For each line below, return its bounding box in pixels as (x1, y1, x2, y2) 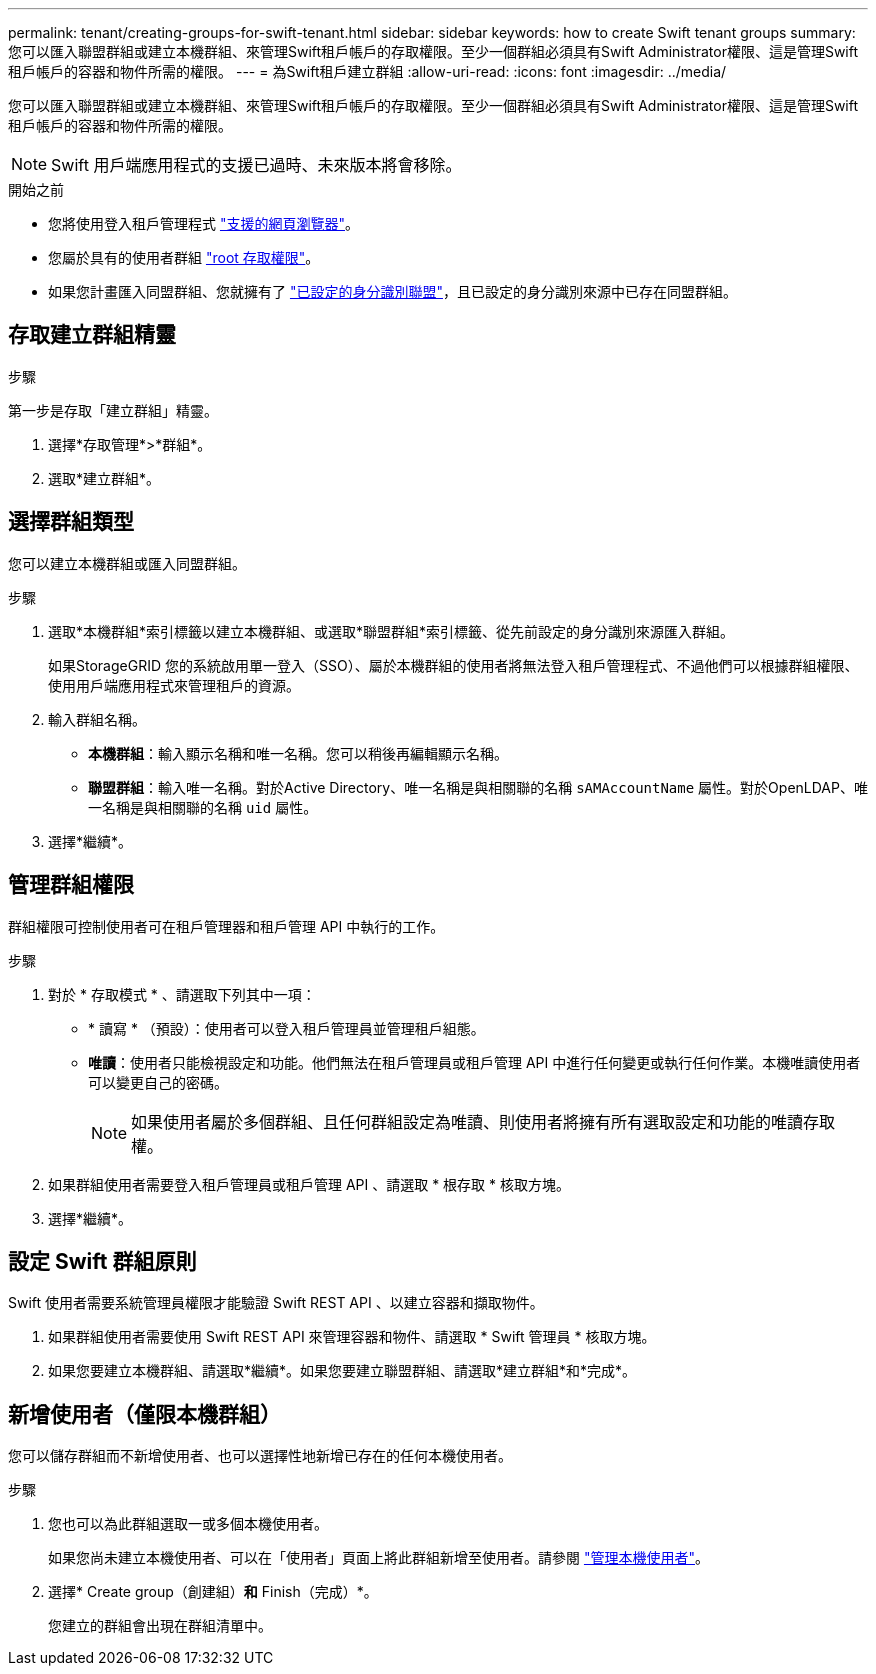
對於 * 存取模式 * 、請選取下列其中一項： (48, 985, 316, 1003)
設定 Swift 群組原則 (8, 1248, 197, 1274)
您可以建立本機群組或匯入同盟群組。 (8, 554, 246, 572)
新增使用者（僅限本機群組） (8, 1401, 281, 1427)
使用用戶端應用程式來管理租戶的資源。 (48, 676, 300, 694)
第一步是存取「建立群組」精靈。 (8, 401, 218, 419)
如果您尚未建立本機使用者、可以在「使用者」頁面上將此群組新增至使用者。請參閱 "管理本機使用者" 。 (48, 1549, 709, 1567)
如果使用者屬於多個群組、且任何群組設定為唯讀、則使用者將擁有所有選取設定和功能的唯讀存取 (131, 1111, 836, 1132)
